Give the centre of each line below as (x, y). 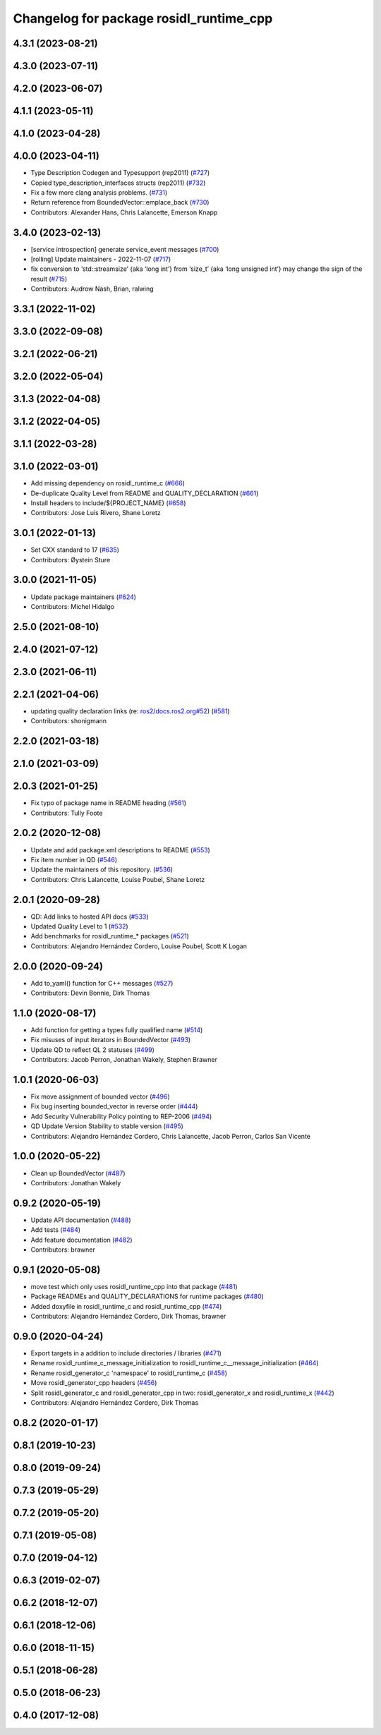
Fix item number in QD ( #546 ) (74, 859)
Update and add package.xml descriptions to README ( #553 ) (121, 850)
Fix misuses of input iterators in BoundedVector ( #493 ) (111, 1040)
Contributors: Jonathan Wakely (76, 1183)
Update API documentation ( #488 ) (81, 1220)
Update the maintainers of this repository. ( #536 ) (102, 870)
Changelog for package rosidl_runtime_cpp (143, 18)
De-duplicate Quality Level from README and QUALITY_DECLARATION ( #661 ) (145, 493)
